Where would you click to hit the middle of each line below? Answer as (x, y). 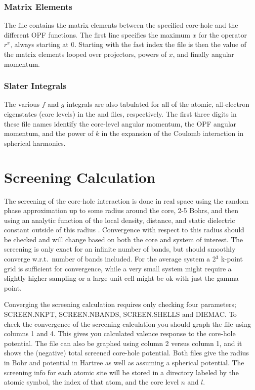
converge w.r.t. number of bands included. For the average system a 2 (110, 259)
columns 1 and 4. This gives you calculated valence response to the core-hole (120, 333)
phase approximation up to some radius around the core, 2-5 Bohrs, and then (121, 210)
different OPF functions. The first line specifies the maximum (97, 34)
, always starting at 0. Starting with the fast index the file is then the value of (128, 44)
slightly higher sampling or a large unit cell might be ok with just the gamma (121, 278)
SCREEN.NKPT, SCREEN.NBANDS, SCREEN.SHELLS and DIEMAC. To (120, 314)
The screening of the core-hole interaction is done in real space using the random (127, 200)
